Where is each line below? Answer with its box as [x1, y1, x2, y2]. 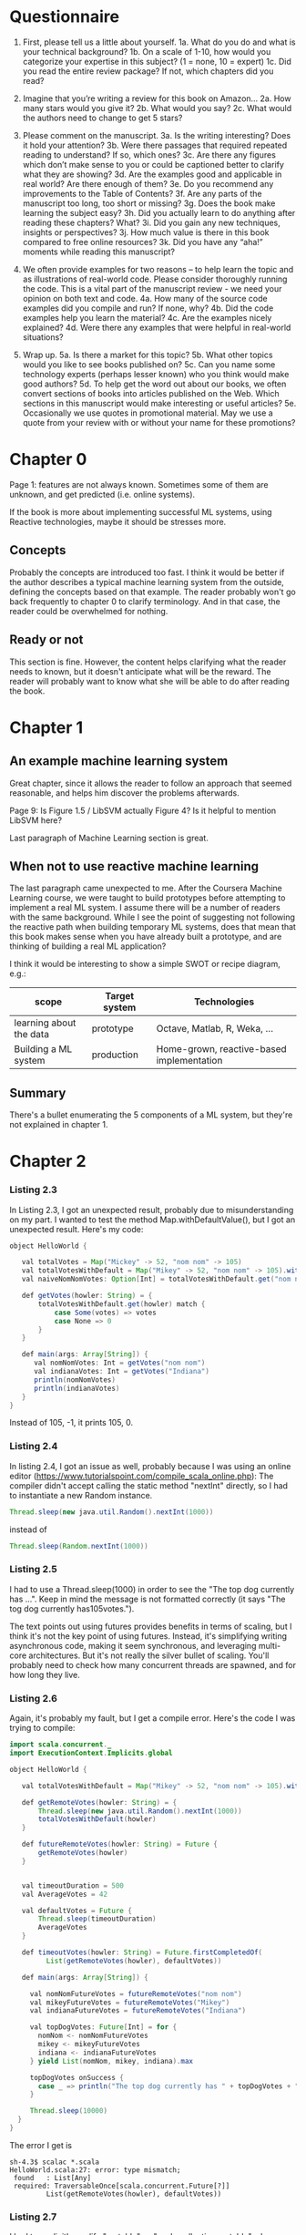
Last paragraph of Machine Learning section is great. [9, 832, 209, 843]
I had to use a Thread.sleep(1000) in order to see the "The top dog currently [9, 1583, 295, 1594]
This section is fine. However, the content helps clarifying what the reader [9, 656, 287, 667]
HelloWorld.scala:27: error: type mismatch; [9, 2165, 181, 2175]
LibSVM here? [9, 814, 62, 826]
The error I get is [9, 2139, 73, 2150]
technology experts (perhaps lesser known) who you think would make [22, 368, 290, 379]
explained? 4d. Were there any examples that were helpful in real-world [22, 322, 291, 333]
